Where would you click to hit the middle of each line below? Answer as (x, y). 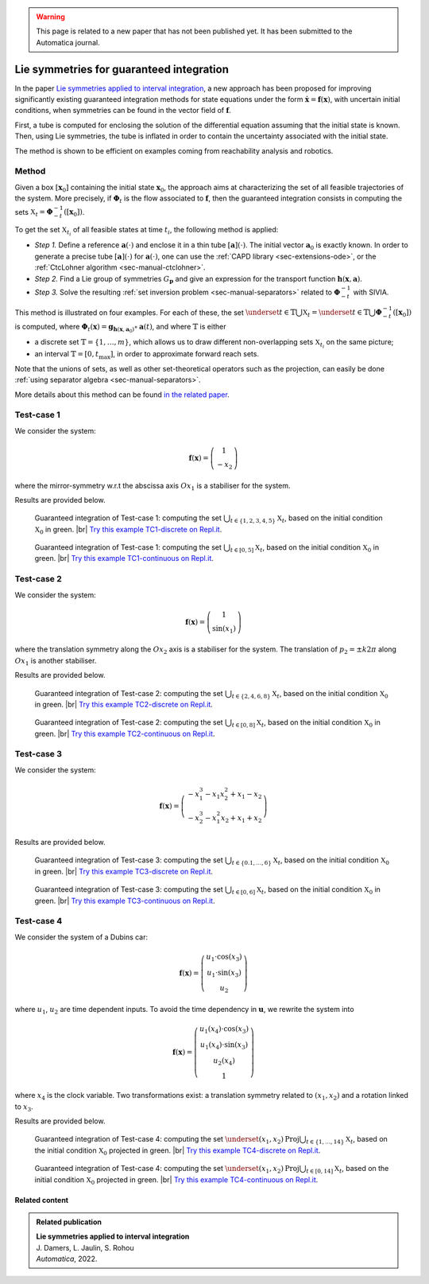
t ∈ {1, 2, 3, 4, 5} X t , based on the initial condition (307, 519)
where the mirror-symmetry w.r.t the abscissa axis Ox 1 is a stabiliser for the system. (153, 486)
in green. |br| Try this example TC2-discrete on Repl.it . (124, 704)
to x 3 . (24, 1107)
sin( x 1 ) (224, 629)
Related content (42, 1200)
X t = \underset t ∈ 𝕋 (336, 313)
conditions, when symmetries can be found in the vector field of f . (123, 111)
